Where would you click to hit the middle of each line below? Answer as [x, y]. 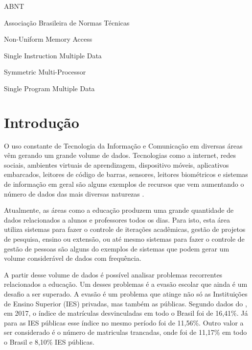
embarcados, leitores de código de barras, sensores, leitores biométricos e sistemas [126, 174]
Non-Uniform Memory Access [48, 39]
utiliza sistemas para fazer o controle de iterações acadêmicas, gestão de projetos [125, 229]
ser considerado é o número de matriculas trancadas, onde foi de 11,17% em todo [126, 332]
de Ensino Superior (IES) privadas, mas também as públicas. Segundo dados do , [126, 303]
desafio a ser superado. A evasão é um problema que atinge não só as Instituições [126, 294]
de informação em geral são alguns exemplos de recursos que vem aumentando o [124, 184]
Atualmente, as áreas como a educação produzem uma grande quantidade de [119, 210]
